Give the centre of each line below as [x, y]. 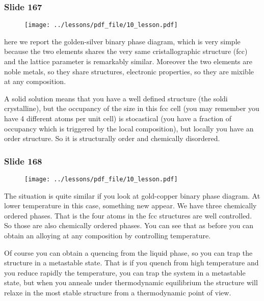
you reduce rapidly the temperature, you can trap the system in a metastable [125, 272]
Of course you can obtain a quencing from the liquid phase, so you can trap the [128, 252]
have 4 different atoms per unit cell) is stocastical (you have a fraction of [118, 118]
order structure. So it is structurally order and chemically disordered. [112, 138]
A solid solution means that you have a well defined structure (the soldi [116, 98]
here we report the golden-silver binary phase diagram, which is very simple [122, 41]
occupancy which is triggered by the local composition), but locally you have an [129, 128]
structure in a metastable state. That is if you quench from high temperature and [131, 263]
